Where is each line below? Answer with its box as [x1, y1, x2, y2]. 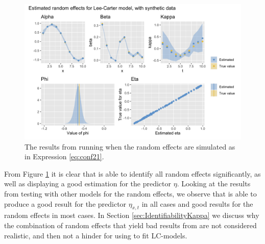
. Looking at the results [177, 178, 251, 189]
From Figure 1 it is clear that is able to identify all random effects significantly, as [4, 168, 261, 179]
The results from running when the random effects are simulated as [25, 141, 235, 152]
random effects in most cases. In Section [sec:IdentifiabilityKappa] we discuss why [4, 210, 259, 221]
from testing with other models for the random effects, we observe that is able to [4, 188, 257, 199]
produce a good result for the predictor [4, 198, 127, 209]
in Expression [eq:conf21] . [25, 151, 104, 162]
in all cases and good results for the [141, 198, 253, 209]
